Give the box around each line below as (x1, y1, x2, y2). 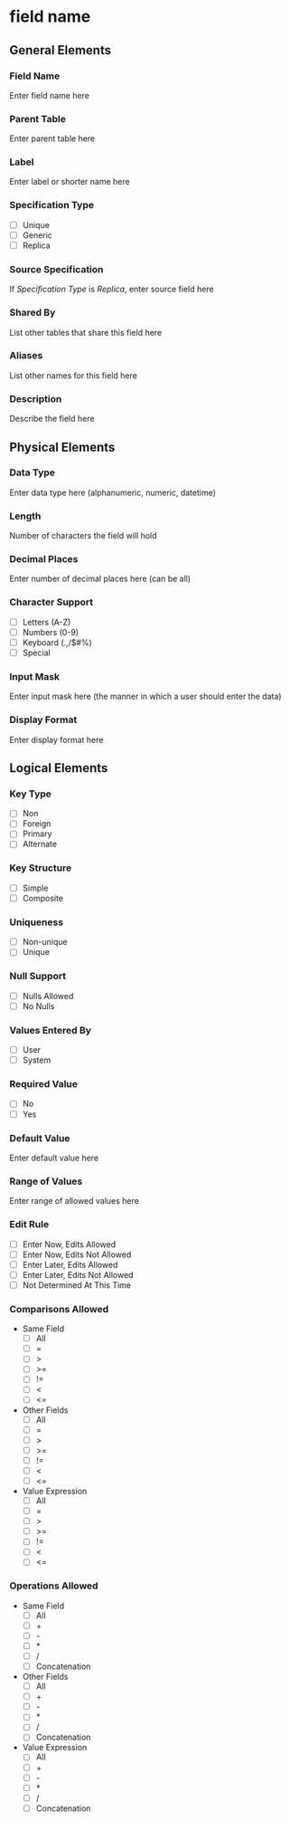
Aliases (9, 349, 43, 362)
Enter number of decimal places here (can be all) (9, 573, 192, 585)
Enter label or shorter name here (9, 176, 130, 187)
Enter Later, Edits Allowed (22, 1259, 118, 1270)
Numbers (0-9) (22, 626, 80, 637)
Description (9, 392, 62, 405)
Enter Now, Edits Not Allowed (22, 1249, 132, 1260)
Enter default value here (9, 1152, 99, 1163)
